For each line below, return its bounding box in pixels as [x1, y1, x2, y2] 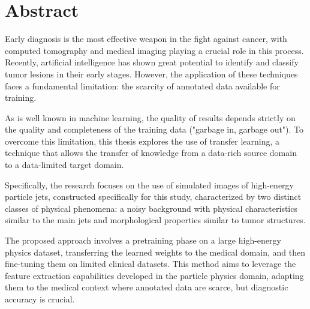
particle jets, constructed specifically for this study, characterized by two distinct [5, 190, 302, 203]
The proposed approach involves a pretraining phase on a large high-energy [5, 234, 281, 247]
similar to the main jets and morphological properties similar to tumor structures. [5, 214, 306, 226]
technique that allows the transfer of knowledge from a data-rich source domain [5, 146, 297, 159]
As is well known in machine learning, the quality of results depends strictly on [5, 111, 296, 124]
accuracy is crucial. [5, 293, 75, 305]
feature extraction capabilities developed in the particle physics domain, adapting [5, 269, 304, 281]
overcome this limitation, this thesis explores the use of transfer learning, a [5, 134, 280, 147]
